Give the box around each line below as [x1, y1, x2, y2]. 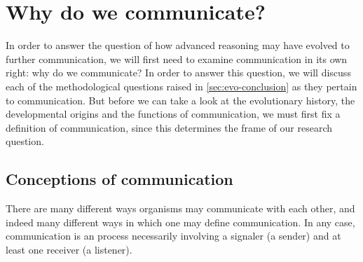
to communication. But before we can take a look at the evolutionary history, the [6, 92, 355, 107]
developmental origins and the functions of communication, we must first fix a [6, 106, 341, 121]
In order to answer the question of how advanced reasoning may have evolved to [6, 38, 350, 53]
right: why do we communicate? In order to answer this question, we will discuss [6, 65, 351, 80]
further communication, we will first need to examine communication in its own [6, 51, 348, 66]
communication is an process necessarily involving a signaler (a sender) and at [6, 228, 341, 243]
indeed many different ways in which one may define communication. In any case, [6, 214, 355, 229]
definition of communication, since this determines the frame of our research [6, 120, 332, 135]
